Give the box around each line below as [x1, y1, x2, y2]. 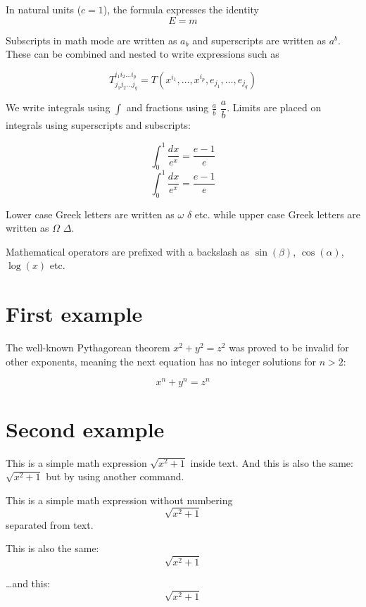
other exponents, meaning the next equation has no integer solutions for [6, 353, 317, 368]
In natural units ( [6, 2, 82, 16]
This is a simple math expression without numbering [6, 492, 233, 507]
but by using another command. [46, 469, 184, 484]
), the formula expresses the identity [103, 2, 259, 16]
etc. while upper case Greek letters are [194, 206, 361, 221]
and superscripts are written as [192, 32, 326, 47]
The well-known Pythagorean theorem [6, 340, 170, 355]
